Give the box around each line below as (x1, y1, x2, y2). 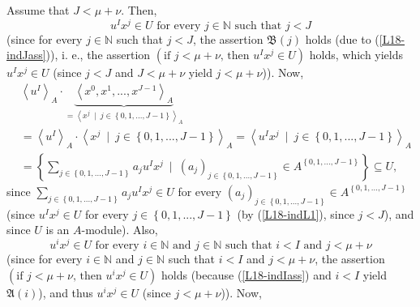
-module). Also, (81, 221, 158, 238)
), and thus (38, 284, 93, 301)
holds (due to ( (305, 30, 379, 47)
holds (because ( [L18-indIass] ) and (161, 266, 332, 283)
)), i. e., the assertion (45, 46, 151, 63)
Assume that (6, 2, 70, 18)
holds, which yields (309, 46, 404, 63)
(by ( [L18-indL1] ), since (237, 205, 354, 222)
